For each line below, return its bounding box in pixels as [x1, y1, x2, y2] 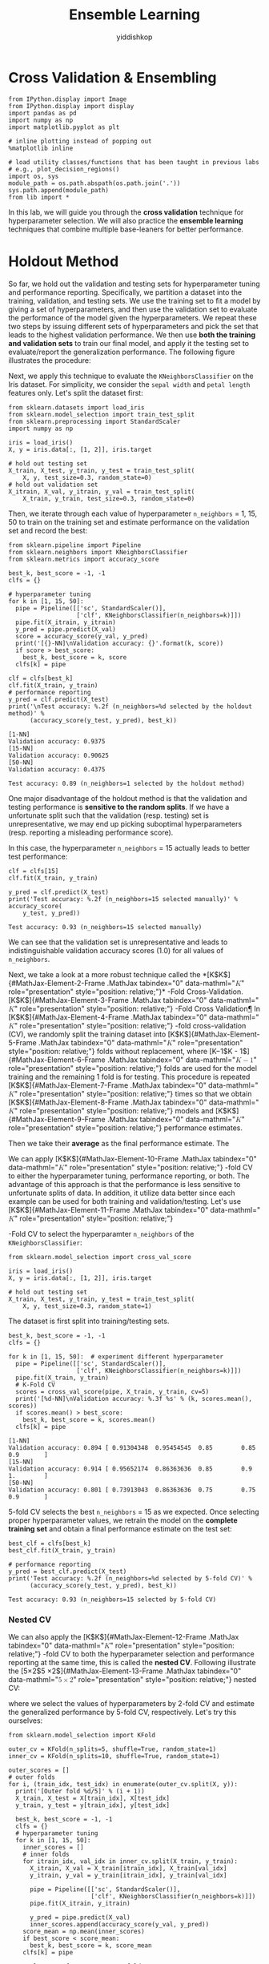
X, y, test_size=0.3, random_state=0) [22, 473, 152, 481]
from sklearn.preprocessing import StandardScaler [8, 417, 181, 425]
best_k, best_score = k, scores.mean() [22, 1415, 156, 1423]
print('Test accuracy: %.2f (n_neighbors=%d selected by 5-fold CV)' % [8, 1574, 252, 1583]
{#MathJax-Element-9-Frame [8, 1114, 106, 1124]
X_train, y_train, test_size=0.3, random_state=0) [22, 494, 195, 502]
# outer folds [8, 1773, 56, 1781]
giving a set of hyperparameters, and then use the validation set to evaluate [8, 304, 258, 314]
